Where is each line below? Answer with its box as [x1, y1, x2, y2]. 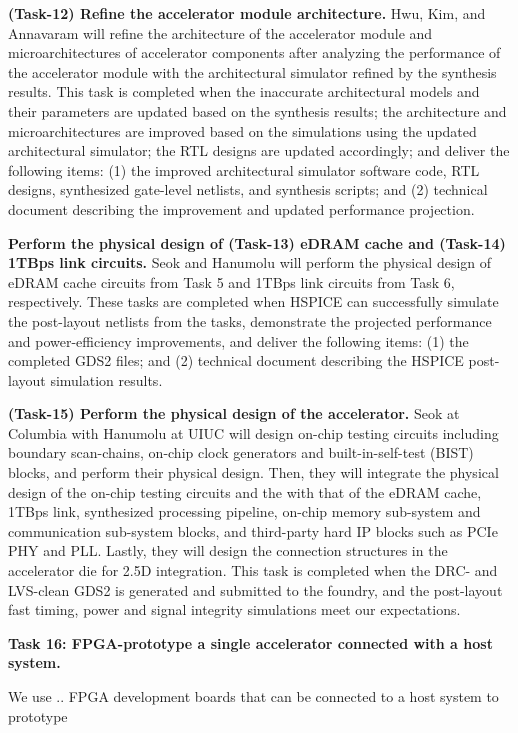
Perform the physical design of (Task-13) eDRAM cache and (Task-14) [8, 232, 506, 253]
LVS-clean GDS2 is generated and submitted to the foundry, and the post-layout [8, 579, 503, 600]
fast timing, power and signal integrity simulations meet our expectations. [8, 599, 461, 620]
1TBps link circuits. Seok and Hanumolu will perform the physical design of [8, 252, 492, 273]
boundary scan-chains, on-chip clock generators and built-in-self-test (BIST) [8, 442, 474, 463]
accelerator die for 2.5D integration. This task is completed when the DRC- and [8, 560, 498, 581]
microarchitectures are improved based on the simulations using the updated [8, 120, 477, 141]
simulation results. [50, 369, 163, 390]
